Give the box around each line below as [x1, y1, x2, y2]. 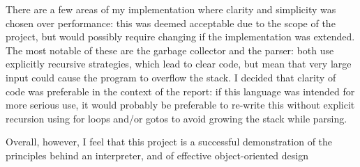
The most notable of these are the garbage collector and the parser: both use [6, 42, 334, 57]
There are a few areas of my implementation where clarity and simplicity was [6, 2, 336, 16]
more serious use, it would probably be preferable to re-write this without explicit [6, 97, 355, 112]
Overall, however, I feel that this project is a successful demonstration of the [6, 134, 333, 149]
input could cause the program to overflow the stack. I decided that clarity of [6, 70, 336, 84]
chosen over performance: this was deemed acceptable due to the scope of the [6, 15, 336, 30]
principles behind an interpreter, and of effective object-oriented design [6, 148, 308, 162]
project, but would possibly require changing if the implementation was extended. [6, 29, 355, 44]
